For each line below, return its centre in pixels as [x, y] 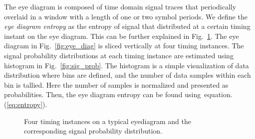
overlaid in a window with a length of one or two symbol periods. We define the [126, 16]
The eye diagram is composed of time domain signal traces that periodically [120, 6]
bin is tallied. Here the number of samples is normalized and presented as [116, 84]
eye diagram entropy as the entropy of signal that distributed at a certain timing [127, 26]
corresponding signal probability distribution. [93, 131]
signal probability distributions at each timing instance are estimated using [119, 55]
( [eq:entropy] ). [26, 104]
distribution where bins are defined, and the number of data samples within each [127, 75]
